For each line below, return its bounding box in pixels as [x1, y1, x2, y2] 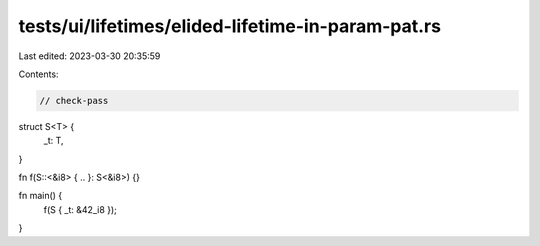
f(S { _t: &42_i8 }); [43, 203, 117, 215]
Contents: [18, 68, 59, 80]
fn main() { [18, 190, 63, 202]
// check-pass [39, 95, 109, 106]
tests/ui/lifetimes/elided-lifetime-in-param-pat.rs [18, 15, 442, 37]
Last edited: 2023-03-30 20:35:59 [18, 50, 161, 62]
